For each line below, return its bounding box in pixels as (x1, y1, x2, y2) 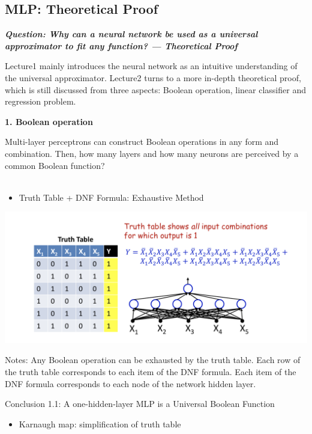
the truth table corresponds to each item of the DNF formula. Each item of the (5, 365, 296, 378)
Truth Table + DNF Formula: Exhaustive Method (19, 191, 204, 203)
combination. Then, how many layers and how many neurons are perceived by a (5, 147, 299, 159)
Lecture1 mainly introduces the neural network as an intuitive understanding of (5, 60, 298, 72)
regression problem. (5, 95, 76, 108)
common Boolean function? (5, 159, 105, 171)
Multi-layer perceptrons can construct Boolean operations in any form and (5, 135, 279, 148)
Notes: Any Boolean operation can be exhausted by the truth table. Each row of (5, 353, 301, 366)
